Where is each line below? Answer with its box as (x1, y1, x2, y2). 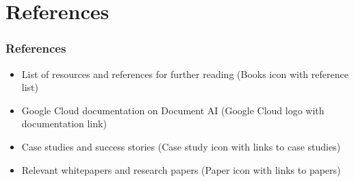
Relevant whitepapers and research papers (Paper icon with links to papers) (21, 162, 341, 177)
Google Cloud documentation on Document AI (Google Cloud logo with (21, 103, 325, 117)
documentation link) (21, 116, 107, 131)
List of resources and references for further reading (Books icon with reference (21, 66, 349, 81)
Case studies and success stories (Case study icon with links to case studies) (21, 139, 341, 153)
